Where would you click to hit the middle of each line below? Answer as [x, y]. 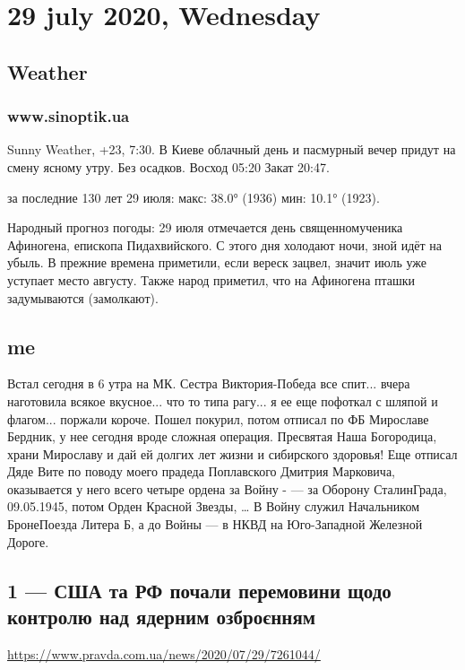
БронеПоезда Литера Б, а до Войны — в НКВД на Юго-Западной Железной [215, 524]
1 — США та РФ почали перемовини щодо [199, 590]
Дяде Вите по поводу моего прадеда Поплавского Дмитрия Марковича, [201, 471]
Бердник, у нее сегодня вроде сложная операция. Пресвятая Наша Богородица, [222, 436]
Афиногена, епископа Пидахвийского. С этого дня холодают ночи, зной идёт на [225, 244]
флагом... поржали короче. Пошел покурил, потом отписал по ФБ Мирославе [218, 418]
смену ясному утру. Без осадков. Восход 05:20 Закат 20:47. [168, 166]
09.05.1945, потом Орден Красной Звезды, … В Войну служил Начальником [213, 506]
